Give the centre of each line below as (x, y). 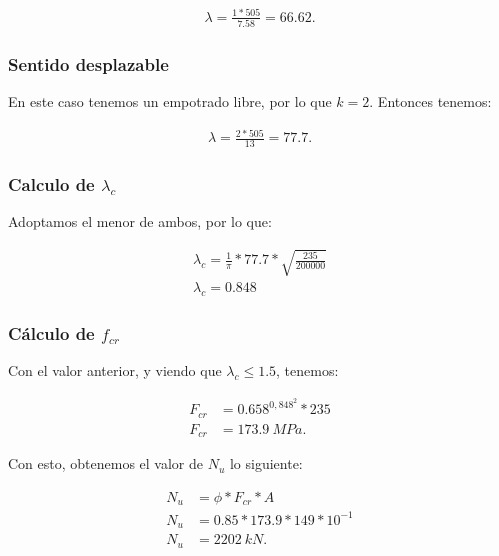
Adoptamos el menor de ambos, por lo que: (140, 221)
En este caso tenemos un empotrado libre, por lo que (170, 101)
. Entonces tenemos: (430, 101)
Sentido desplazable (88, 63)
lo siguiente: (266, 463)
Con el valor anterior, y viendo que (115, 370)
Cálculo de (51, 333)
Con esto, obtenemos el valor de (105, 463)
